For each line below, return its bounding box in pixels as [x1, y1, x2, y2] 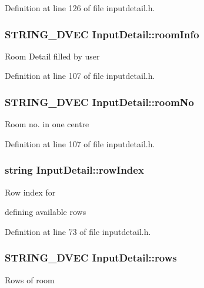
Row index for [5, 186, 56, 198]
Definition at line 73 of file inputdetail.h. [5, 225, 151, 237]
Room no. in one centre [5, 118, 89, 130]
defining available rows [5, 206, 86, 218]
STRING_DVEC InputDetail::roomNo [5, 94, 194, 109]
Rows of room [5, 273, 55, 286]
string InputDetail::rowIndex [5, 163, 144, 177]
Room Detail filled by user [5, 49, 100, 62]
